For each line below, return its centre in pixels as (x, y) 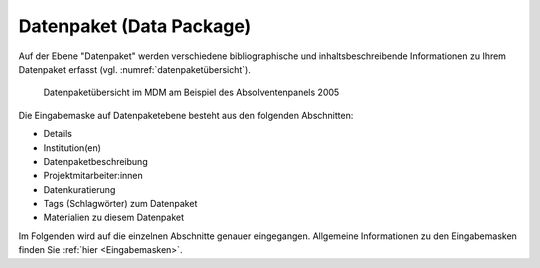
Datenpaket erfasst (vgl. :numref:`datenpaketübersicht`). (135, 69)
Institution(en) (72, 147)
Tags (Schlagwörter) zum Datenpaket (120, 204)
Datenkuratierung (79, 189)
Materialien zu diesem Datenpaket (114, 217)
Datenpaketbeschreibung (96, 161)
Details (57, 134)
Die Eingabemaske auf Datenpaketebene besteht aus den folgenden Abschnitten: (186, 115)
